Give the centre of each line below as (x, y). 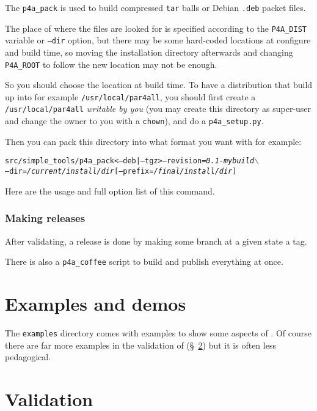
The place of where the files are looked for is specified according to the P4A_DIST (156, 28)
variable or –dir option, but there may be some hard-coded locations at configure (158, 40)
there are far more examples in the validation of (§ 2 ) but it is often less (140, 345)
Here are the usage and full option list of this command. (110, 191)
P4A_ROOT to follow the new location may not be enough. (111, 64)
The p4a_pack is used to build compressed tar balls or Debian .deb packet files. (155, 7)
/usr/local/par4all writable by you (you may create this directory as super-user (158, 109)
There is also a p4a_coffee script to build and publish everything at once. (144, 261)
